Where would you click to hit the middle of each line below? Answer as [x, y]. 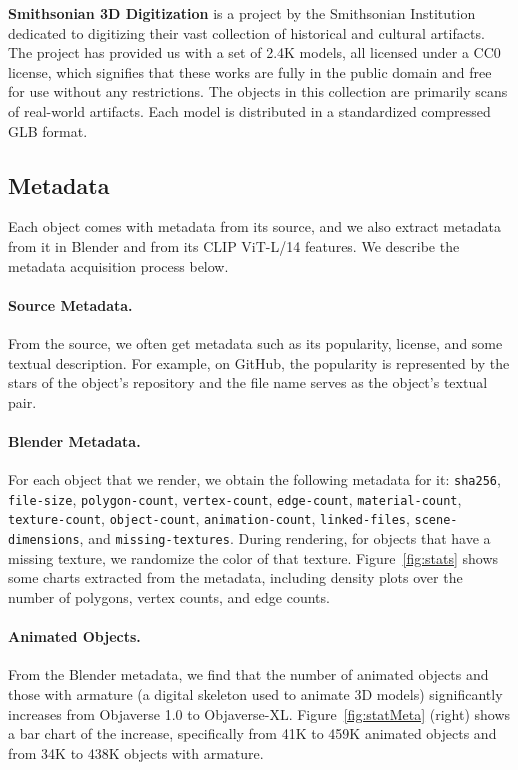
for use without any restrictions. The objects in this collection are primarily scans [258, 91]
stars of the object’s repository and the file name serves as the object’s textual [248, 382]
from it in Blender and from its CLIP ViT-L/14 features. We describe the [234, 245]
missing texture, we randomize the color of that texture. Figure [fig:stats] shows [253, 557]
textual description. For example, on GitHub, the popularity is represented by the [259, 362]
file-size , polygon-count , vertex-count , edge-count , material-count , [235, 498]
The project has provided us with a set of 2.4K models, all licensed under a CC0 [254, 52]
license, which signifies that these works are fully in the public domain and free [250, 71]
